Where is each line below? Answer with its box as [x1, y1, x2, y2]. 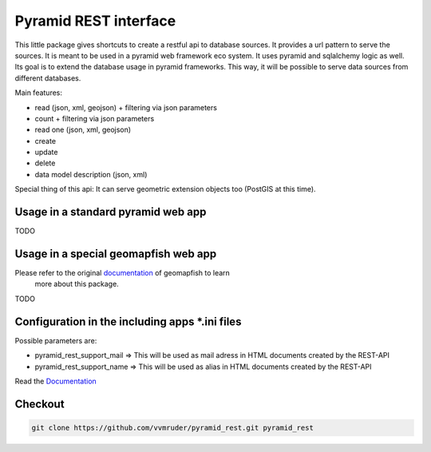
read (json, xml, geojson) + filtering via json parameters [34, 102, 217, 112]
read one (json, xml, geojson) [34, 125, 132, 135]
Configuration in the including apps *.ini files [14, 315, 242, 328]
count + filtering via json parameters [34, 113, 155, 123]
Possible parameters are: [14, 335, 97, 345]
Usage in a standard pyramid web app [14, 205, 207, 219]
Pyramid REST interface [14, 12, 176, 30]
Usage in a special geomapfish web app [14, 247, 217, 260]
